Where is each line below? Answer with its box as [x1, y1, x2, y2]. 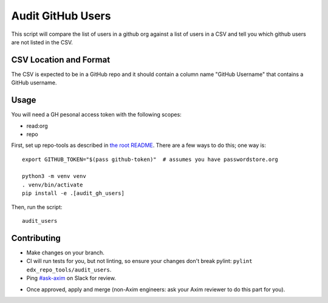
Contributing [11, 233, 61, 243]
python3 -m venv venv [22, 173, 86, 180]
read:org [26, 122, 48, 129]
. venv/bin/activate [22, 181, 83, 188]
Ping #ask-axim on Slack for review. [26, 274, 117, 282]
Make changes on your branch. [26, 249, 104, 256]
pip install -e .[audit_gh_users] [22, 190, 125, 197]
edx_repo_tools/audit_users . [26, 266, 112, 273]
